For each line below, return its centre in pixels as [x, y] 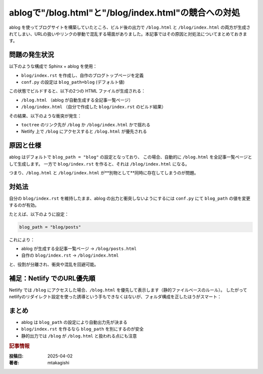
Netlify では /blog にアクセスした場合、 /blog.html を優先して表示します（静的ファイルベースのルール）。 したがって [128, 290]
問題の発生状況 [31, 55]
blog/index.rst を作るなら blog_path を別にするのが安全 [82, 329]
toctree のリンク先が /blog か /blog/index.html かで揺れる [86, 125]
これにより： [22, 240]
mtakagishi [58, 363]
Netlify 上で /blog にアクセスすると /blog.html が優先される [84, 131]
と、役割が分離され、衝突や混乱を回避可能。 [54, 264]
